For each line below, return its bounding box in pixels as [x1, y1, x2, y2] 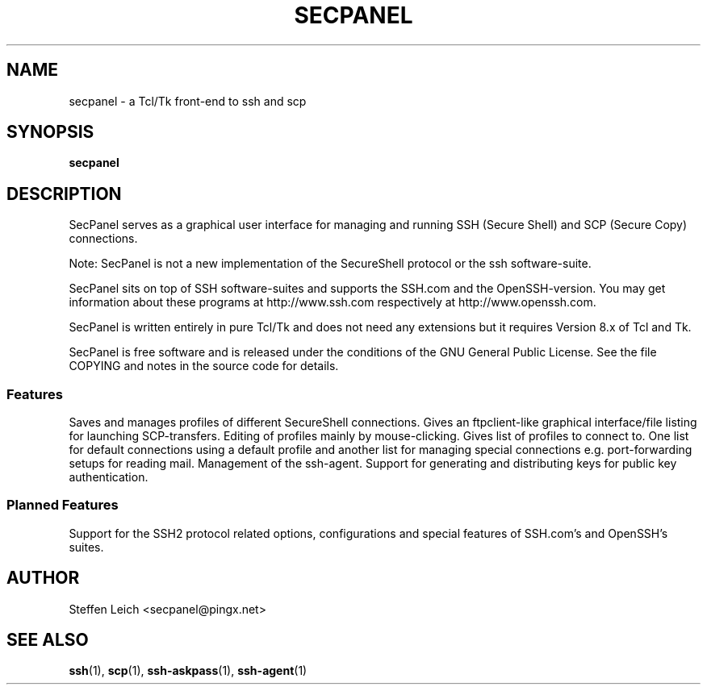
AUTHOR [6, 568, 80, 589]
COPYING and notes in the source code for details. [69, 359, 339, 373]
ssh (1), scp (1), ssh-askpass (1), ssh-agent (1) [69, 664, 307, 678]
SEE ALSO [6, 630, 89, 651]
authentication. [69, 470, 149, 485]
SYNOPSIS [6, 122, 94, 143]
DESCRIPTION [6, 183, 122, 204]
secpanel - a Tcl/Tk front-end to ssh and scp [69, 94, 307, 108]
